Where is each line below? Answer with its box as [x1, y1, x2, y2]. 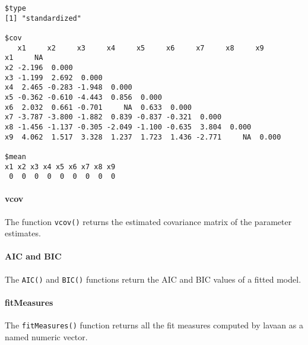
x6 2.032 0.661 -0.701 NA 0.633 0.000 [5, 103, 192, 112]
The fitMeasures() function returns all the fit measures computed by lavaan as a [5, 319, 303, 331]
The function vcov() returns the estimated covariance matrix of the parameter [5, 215, 292, 227]
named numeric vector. [5, 330, 88, 343]
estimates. [5, 227, 41, 239]
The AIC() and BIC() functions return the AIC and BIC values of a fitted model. [5, 273, 301, 285]
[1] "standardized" [5, 14, 81, 23]
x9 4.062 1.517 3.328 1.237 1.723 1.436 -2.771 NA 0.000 [5, 132, 281, 141]
